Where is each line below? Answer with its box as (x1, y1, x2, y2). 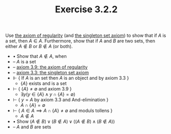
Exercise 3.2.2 (54, 4, 118, 15)
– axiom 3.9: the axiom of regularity (12, 64, 88, 70)
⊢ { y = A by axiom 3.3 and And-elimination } (12, 97, 109, 103)
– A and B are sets (12, 124, 51, 130)
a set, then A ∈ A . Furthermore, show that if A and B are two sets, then (5, 38, 156, 44)
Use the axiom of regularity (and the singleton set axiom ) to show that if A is (5, 32, 166, 39)
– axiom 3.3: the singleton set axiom (12, 70, 89, 76)
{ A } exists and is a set (20, 80, 67, 86)
